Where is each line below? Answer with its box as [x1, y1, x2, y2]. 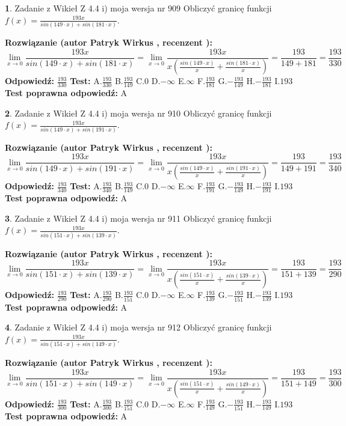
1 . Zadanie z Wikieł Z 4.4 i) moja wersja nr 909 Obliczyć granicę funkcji [5, 2, 272, 14]
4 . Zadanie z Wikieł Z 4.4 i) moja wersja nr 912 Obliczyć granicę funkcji [5, 321, 272, 333]
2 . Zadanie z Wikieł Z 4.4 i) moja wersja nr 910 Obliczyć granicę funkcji [5, 106, 272, 119]
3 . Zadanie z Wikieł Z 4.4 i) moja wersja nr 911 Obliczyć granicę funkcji [5, 211, 272, 224]
